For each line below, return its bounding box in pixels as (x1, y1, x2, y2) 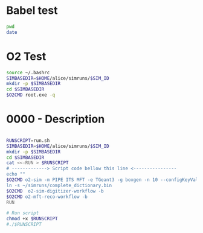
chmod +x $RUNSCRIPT (6, 215, 59, 222)
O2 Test (6, 49, 47, 63)
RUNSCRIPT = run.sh (6, 137, 50, 144)
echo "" (6, 171, 26, 177)
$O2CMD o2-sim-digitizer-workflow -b (6, 188, 104, 194)
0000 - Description (6, 112, 105, 126)
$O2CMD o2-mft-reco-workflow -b (6, 194, 88, 200)
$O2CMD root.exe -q (6, 92, 56, 98)
